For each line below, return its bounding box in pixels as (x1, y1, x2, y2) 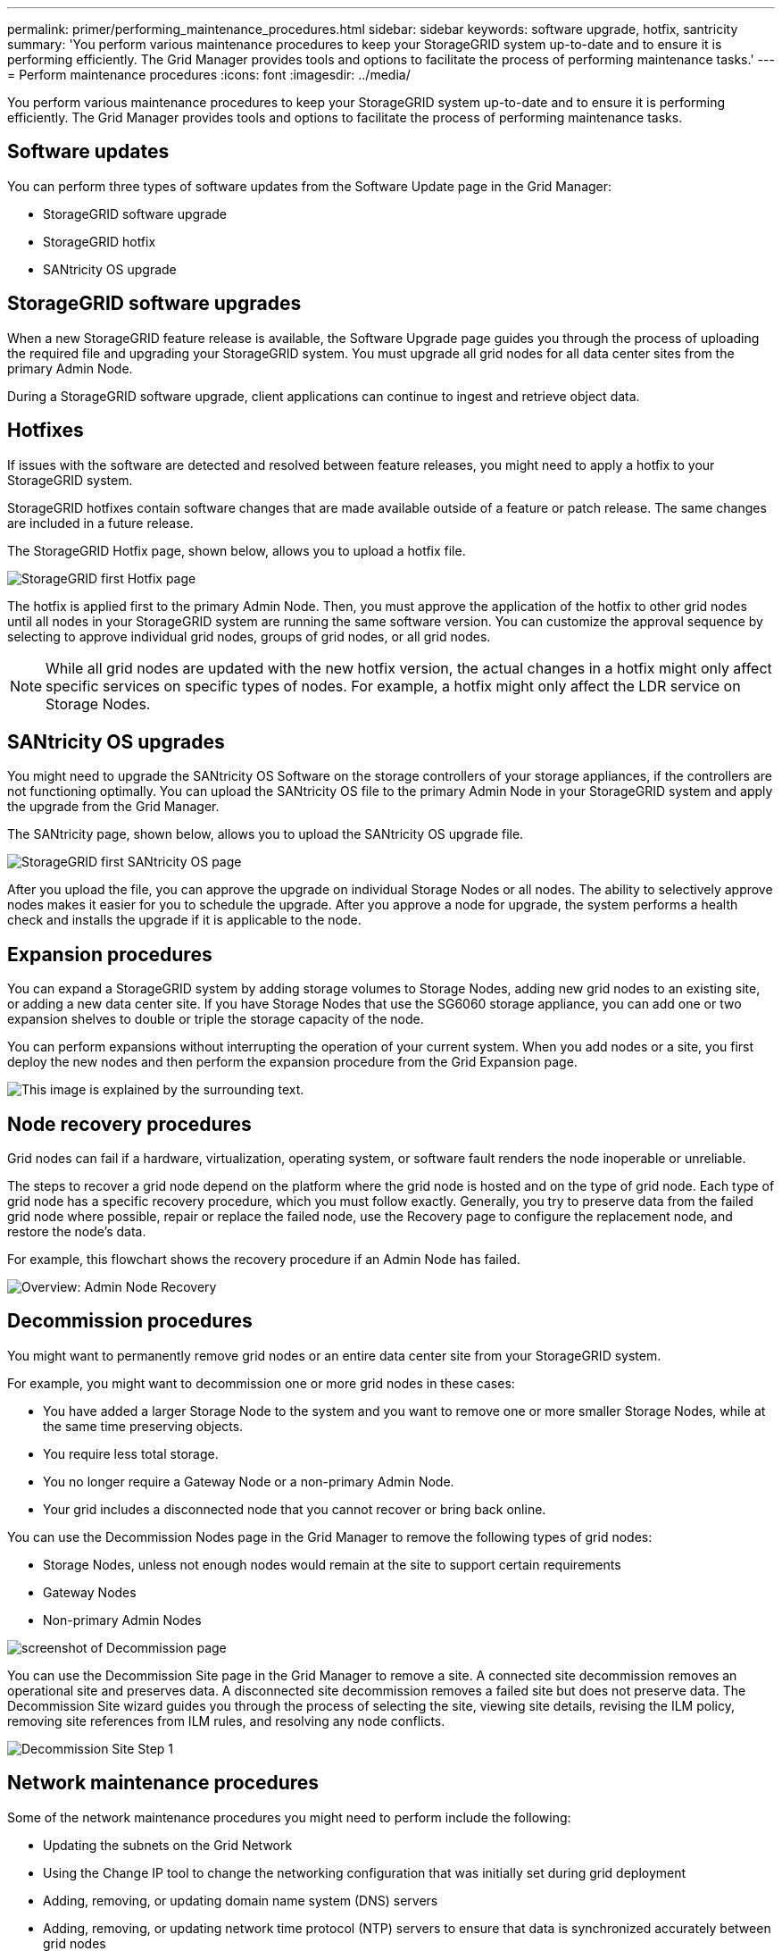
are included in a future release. (7, 515, 194, 531)
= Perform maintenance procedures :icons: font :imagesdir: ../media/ (7, 67, 411, 82)
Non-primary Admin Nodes (43, 1612, 202, 1628)
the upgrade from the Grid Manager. (7, 799, 220, 815)
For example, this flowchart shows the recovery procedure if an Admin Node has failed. (7, 1252, 520, 1268)
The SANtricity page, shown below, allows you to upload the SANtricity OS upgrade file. (7, 826, 524, 842)
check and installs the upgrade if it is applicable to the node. (7, 912, 362, 928)
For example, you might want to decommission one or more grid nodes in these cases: (7, 1375, 515, 1391)
